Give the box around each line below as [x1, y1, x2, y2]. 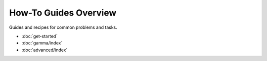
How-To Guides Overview [9, 7, 117, 18]
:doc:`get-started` [21, 33, 58, 39]
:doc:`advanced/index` [21, 47, 68, 53]
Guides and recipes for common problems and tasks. [9, 24, 117, 30]
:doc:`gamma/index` [21, 40, 63, 46]
